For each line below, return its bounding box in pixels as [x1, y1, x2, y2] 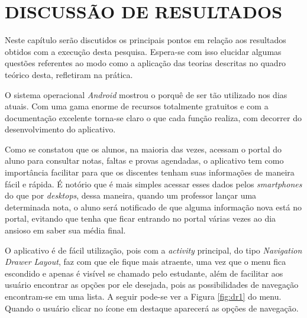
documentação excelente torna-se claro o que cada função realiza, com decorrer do [5, 111, 302, 124]
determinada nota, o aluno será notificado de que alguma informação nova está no [5, 200, 302, 213]
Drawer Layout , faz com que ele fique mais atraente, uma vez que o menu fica [5, 255, 286, 268]
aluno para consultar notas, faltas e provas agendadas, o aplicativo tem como [5, 154, 284, 167]
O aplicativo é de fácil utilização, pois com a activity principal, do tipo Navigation [5, 244, 302, 256]
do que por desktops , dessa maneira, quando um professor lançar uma [5, 189, 257, 202]
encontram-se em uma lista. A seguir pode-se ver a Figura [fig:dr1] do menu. [5, 290, 282, 302]
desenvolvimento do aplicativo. [5, 123, 116, 135]
